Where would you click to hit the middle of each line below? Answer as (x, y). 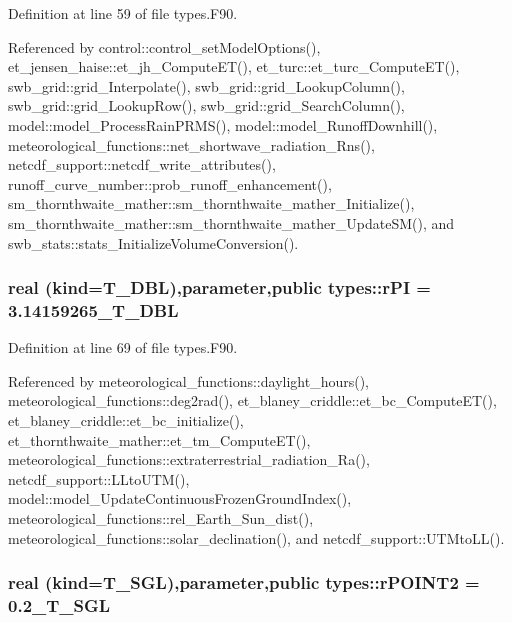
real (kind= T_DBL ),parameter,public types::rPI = (219, 287)
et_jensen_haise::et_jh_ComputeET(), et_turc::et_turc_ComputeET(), (234, 66)
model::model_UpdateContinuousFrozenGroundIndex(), (180, 498)
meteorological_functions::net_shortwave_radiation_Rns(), (191, 144)
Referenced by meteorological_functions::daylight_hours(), (189, 380)
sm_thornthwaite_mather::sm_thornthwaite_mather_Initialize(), (211, 203)
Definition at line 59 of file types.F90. (123, 13)
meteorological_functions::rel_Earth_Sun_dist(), (161, 518)
